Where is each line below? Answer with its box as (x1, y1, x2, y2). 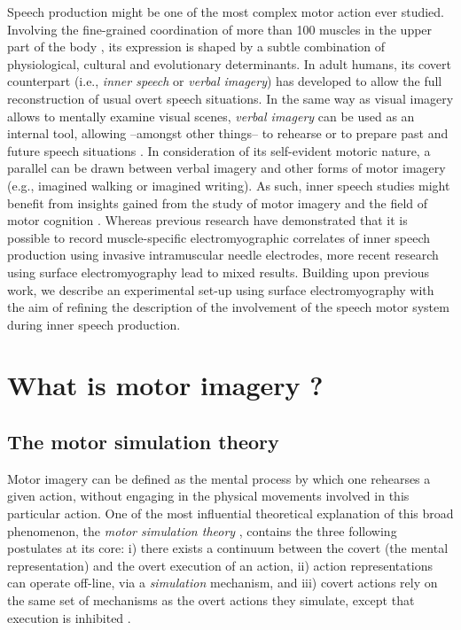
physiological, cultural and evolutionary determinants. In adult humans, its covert (7, 54, 452, 73)
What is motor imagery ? (7, 367, 324, 403)
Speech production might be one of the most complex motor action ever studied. (7, 3, 444, 20)
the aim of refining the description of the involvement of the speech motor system (7, 298, 449, 316)
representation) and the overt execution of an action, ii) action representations (7, 556, 433, 574)
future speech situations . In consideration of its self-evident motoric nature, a (7, 141, 431, 159)
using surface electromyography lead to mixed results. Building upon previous (7, 262, 430, 281)
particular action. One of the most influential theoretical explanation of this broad (7, 504, 454, 523)
